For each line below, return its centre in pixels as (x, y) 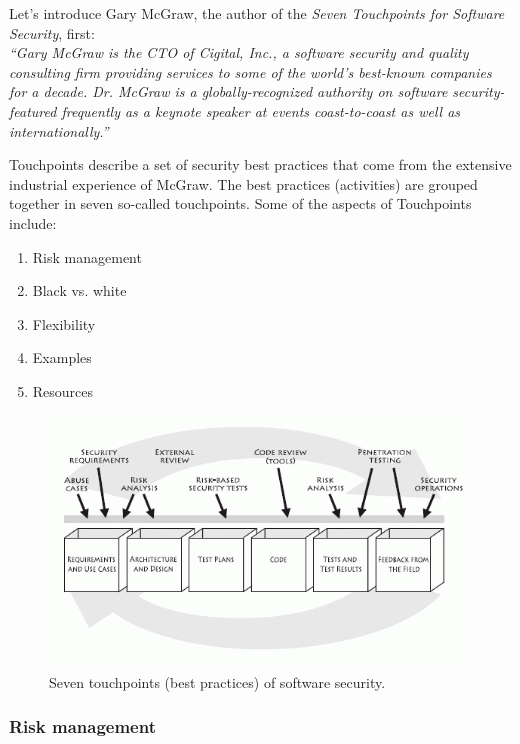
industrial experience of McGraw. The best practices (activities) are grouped (243, 183)
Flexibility (64, 323)
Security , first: (52, 32)
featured (33, 110)
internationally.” (59, 130)
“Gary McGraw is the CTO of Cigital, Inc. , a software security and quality (239, 52)
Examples (62, 357)
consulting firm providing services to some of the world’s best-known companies (250, 71)
